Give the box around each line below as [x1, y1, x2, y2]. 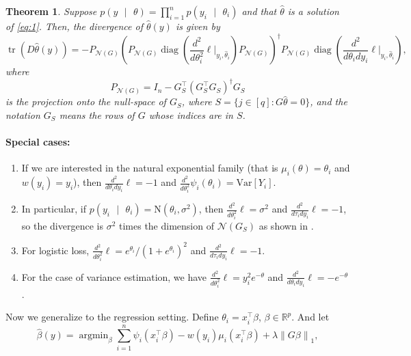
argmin [79, 331, 109, 341]
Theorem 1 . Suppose [5, 4, 97, 18]
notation [5, 107, 40, 122]
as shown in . [258, 218, 314, 232]
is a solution [287, 4, 339, 18]
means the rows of [59, 107, 135, 122]
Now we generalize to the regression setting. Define [5, 310, 219, 324]
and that [241, 4, 277, 18]
